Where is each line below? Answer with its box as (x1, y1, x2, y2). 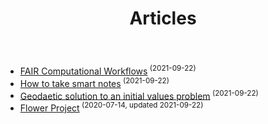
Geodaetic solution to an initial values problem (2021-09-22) (19, 88, 259, 102)
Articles (129, 7, 197, 30)
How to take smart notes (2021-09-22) (19, 75, 170, 89)
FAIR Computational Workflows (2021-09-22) (19, 63, 197, 77)
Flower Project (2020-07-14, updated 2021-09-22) (19, 100, 204, 114)
